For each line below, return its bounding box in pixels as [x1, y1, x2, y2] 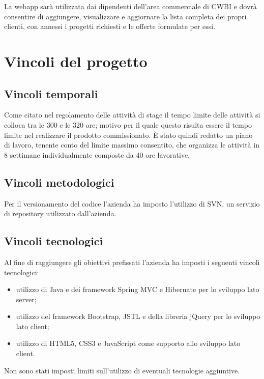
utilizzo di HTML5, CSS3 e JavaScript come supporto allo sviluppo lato [16, 338, 241, 348]
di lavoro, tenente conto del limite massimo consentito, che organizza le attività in [4, 139, 259, 150]
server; [16, 294, 37, 304]
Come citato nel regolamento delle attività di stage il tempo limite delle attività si [4, 109, 260, 120]
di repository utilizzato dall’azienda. [4, 208, 116, 219]
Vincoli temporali [4, 85, 98, 101]
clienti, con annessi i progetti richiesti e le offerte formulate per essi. [4, 21, 216, 32]
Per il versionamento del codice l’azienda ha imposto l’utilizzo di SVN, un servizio [4, 198, 260, 209]
